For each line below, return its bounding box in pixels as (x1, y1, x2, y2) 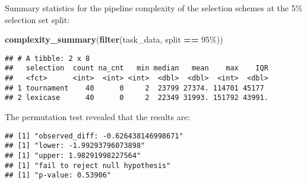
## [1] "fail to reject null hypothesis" (5, 161, 171, 170)
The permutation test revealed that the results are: (5, 111, 191, 123)
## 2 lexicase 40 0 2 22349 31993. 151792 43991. (5, 93, 268, 102)
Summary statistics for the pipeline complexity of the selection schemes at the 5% (5, 2, 303, 14)
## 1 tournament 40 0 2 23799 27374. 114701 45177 (5, 83, 264, 92)
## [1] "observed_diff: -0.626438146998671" (5, 131, 183, 140)
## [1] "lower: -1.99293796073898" (5, 141, 145, 150)
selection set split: (5, 13, 70, 25)
